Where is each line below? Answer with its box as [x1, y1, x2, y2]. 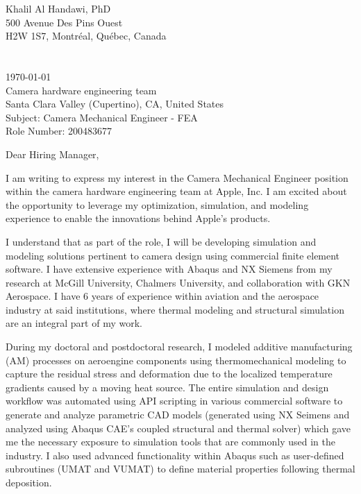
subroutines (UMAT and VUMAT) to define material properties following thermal [6, 461, 355, 476]
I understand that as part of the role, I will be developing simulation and [6, 234, 317, 248]
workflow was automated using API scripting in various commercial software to [6, 393, 343, 408]
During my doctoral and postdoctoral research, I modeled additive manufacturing [6, 339, 353, 354]
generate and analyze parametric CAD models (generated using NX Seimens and [6, 407, 350, 422]
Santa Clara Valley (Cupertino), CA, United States [6, 96, 224, 111]
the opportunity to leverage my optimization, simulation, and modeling [6, 197, 309, 212]
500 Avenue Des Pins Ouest [6, 15, 123, 29]
